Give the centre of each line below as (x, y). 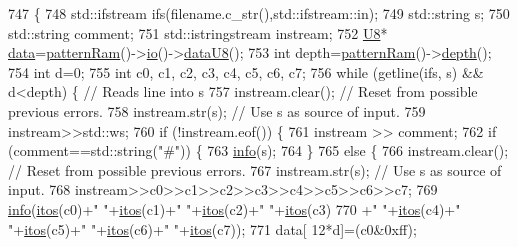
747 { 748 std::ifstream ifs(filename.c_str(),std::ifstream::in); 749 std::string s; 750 (259, 13)
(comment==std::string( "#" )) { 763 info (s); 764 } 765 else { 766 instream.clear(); (258, 150)
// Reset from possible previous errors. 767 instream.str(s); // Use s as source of (255, 169)
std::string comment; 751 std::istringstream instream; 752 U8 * (198, 32)
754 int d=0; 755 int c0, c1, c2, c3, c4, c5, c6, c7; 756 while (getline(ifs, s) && (246, 71)
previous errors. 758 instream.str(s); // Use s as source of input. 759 (217, 110)
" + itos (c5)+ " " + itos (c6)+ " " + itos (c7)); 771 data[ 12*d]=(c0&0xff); (212, 228)
